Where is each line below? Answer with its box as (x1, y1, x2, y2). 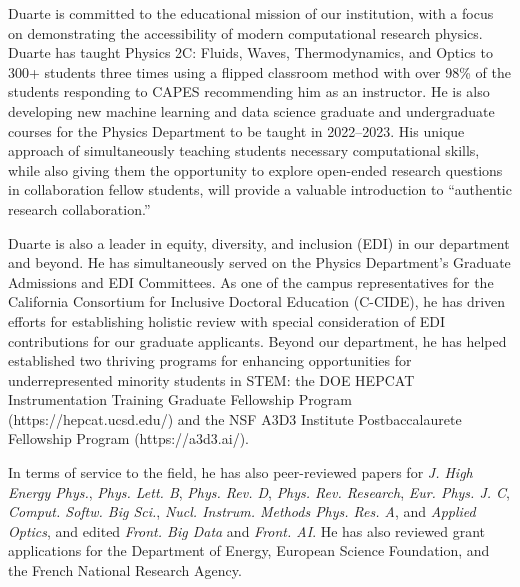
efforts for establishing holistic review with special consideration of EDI (8, 310, 445, 331)
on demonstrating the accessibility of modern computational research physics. (8, 22, 483, 43)
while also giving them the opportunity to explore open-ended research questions (8, 159, 503, 180)
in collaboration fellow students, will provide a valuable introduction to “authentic (8, 179, 512, 200)
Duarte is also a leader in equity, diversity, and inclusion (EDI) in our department (8, 232, 510, 253)
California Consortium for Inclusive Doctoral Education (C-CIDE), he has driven (8, 291, 506, 312)
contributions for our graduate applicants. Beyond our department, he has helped (8, 330, 507, 351)
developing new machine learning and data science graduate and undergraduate (8, 100, 495, 121)
